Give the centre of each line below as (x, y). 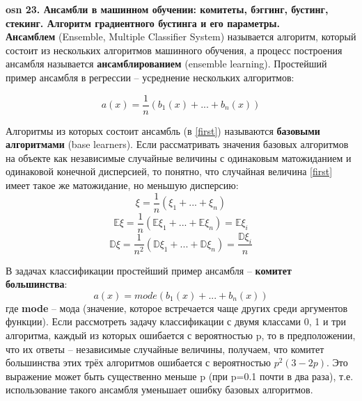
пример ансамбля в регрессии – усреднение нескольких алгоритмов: (150, 77)
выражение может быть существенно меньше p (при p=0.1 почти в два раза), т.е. (180, 376)
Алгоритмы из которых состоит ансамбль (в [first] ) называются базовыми (163, 130)
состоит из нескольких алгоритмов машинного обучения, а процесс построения (174, 50)
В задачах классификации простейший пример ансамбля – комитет (149, 270)
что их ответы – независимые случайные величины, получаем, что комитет (165, 349)
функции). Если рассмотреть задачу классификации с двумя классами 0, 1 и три (176, 321)
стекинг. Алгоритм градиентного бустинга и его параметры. (143, 23)
